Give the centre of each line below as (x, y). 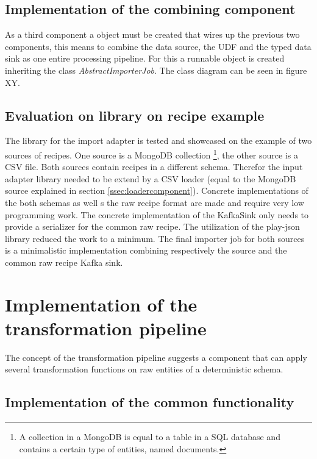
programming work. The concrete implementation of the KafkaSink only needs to (157, 214)
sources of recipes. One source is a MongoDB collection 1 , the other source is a (151, 154)
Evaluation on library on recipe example (135, 115)
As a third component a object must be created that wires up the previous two (152, 34)
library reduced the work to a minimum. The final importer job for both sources (155, 238)
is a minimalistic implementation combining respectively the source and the (146, 250)
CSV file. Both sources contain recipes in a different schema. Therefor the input (154, 167)
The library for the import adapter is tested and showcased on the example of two (158, 141)
